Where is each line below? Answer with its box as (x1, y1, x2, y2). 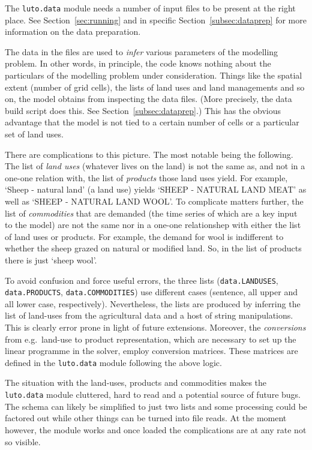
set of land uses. (5, 128, 64, 140)
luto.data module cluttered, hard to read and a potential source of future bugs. (5, 388, 301, 401)
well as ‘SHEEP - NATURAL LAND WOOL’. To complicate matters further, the (5, 194, 304, 207)
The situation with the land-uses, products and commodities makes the (5, 376, 267, 389)
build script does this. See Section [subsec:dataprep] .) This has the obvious (5, 104, 281, 116)
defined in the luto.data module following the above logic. (5, 356, 222, 368)
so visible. (5, 435, 41, 448)
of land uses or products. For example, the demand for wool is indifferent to (5, 230, 284, 242)
